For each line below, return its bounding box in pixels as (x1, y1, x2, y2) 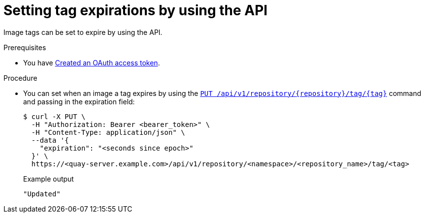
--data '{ (31, 136, 69, 144)
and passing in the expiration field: (23, 97, 135, 106)
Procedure (3, 73, 37, 82)
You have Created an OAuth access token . (23, 58, 160, 67)
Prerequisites (3, 43, 46, 52)
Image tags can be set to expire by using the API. (3, 28, 163, 36)
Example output (23, 174, 74, 183)
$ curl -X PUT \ (23, 112, 86, 121)
